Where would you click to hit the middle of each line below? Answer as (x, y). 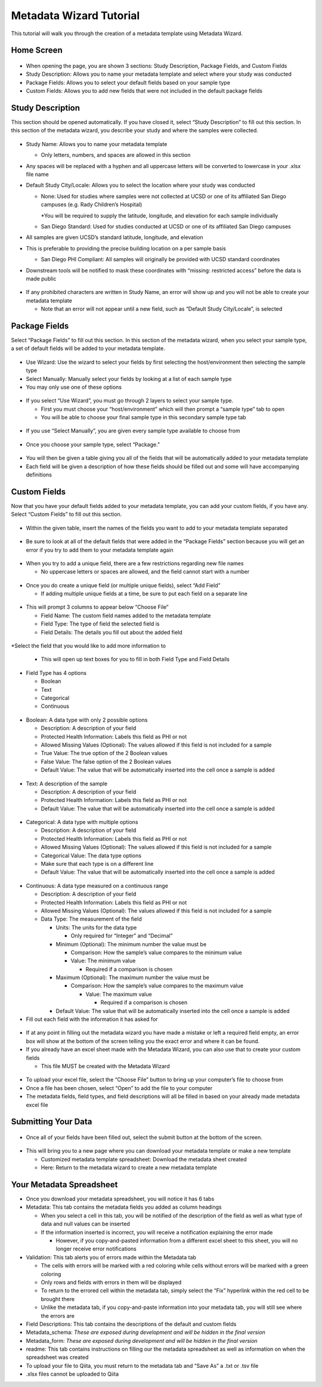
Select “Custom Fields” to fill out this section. (66, 514)
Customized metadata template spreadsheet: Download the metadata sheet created (144, 1159)
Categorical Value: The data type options (91, 855)
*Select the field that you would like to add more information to (89, 646)
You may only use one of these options (74, 387)
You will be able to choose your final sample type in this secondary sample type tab (144, 417)
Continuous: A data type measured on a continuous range (97, 886)
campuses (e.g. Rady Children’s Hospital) (92, 205)
